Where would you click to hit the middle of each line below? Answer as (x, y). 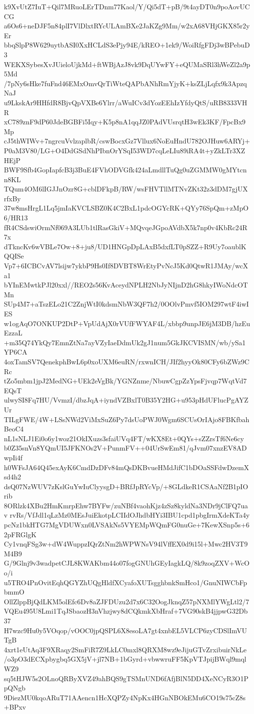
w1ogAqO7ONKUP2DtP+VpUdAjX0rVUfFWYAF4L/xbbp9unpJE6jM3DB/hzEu (127, 323)
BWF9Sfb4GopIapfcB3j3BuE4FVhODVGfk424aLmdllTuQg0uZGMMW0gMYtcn (126, 170)
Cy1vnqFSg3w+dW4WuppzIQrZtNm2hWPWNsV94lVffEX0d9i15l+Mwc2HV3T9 (126, 544)
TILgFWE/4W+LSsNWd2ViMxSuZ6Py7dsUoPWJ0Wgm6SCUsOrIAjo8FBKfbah (127, 419)
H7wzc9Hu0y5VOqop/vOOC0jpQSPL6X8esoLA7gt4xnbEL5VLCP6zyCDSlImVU (126, 630)
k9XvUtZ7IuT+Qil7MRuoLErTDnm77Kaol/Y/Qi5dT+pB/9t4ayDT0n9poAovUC (127, 6)
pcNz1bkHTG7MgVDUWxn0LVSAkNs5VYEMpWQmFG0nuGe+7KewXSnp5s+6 (127, 525)
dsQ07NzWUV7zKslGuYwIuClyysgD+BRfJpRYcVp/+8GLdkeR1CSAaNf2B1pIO (126, 486)
